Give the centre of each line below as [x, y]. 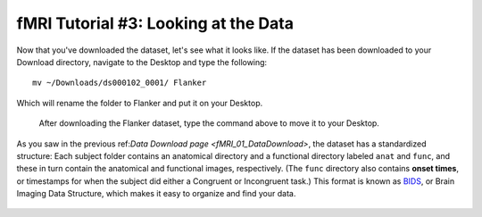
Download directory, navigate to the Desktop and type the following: [142, 62]
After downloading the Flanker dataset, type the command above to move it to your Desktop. [209, 123]
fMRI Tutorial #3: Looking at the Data [155, 23]
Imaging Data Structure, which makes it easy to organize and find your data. [156, 194]
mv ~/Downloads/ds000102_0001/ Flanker [120, 83]
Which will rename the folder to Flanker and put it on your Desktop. [140, 103]
